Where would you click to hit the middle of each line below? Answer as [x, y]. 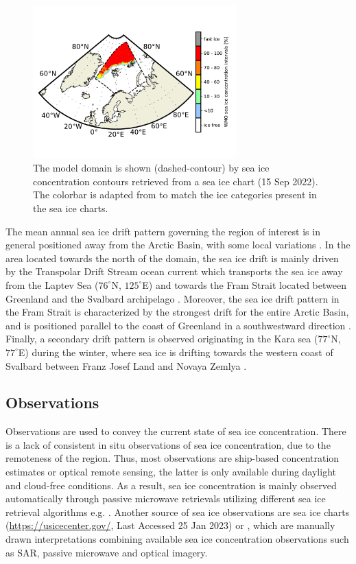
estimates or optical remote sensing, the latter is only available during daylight [171, 472]
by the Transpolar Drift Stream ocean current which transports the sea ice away [174, 271]
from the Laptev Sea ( [52, 284]
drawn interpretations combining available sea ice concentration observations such [177, 539]
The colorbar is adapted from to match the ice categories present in [175, 195]
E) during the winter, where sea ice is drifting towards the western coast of [176, 352]
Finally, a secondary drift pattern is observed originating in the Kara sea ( [162, 339]
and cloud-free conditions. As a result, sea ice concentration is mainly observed [171, 485]
